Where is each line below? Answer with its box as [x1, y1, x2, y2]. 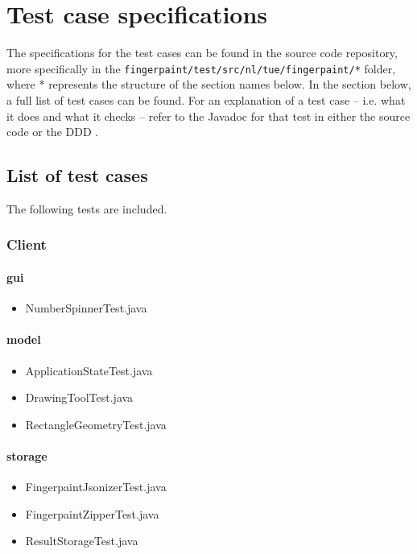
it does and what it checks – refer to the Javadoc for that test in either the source [6, 107, 411, 124]
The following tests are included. [6, 200, 167, 217]
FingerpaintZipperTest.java [25, 505, 159, 522]
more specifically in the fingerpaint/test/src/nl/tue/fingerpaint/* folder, [6, 60, 396, 76]
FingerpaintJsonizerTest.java [25, 478, 167, 495]
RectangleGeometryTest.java [25, 415, 167, 432]
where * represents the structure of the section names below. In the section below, [6, 76, 411, 93]
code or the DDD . [6, 123, 99, 140]
